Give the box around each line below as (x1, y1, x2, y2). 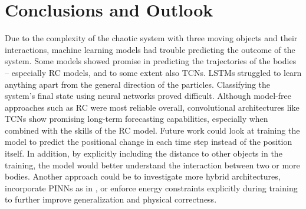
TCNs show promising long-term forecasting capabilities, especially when (5, 112, 268, 125)
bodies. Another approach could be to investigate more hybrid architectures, (5, 170, 281, 183)
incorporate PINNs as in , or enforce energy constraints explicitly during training (5, 181, 298, 194)
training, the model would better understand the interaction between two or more (5, 158, 300, 171)
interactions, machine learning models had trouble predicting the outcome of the (5, 43, 295, 55)
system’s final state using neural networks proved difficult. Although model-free (5, 89, 291, 102)
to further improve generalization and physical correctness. (5, 193, 217, 205)
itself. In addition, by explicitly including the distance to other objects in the (5, 147, 282, 160)
